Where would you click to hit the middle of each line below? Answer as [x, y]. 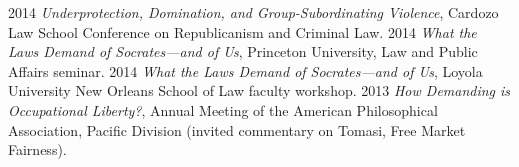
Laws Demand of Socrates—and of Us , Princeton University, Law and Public [243, 51]
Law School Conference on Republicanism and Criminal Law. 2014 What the [242, 31]
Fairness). [37, 149]
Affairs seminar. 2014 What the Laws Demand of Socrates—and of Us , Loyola [245, 70]
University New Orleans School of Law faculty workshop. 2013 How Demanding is [259, 90]
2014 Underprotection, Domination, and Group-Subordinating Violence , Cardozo [253, 12]
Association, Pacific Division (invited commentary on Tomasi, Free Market [237, 129]
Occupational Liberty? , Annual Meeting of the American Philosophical [223, 109]
